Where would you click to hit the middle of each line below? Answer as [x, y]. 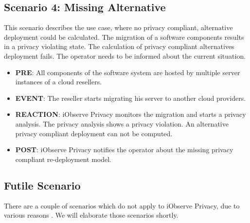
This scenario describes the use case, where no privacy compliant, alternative [118, 27]
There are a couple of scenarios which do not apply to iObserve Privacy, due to [122, 205]
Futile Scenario [42, 185]
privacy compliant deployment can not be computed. [94, 133]
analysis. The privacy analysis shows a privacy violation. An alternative [122, 123]
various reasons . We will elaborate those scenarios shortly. [91, 215]
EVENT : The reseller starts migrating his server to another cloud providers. [131, 98]
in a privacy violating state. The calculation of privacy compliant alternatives [119, 46]
